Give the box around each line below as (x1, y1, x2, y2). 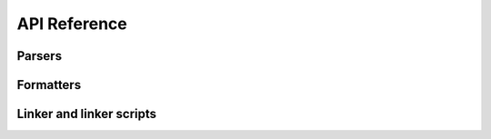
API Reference (16, 14, 127, 34)
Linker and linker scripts (16, 106, 157, 122)
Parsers (16, 48, 63, 64)
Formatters (16, 77, 82, 93)
